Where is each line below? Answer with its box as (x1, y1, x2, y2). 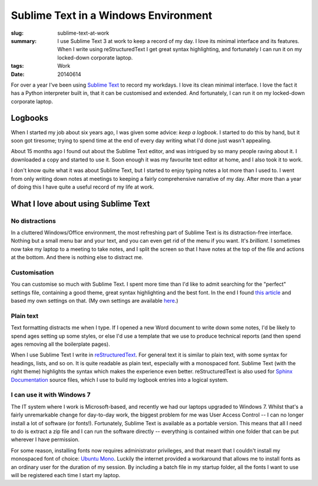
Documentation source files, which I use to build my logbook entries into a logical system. (11, 376, 229, 383)
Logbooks (11, 113, 48, 123)
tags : (11, 62, 24, 70)
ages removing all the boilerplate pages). (11, 340, 110, 348)
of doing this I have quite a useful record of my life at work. (11, 183, 154, 190)
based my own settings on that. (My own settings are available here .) (11, 297, 178, 305)
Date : (11, 71, 25, 78)
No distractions (11, 217, 56, 225)
